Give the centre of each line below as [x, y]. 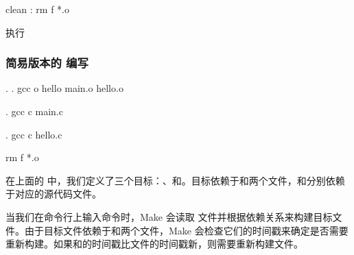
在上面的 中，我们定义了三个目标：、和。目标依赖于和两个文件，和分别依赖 [175, 180]
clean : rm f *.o [37, 9]
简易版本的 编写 [47, 63]
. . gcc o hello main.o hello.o [64, 88]
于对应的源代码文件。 [54, 194]
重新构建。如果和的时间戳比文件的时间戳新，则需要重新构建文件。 [154, 244]
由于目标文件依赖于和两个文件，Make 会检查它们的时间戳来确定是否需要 [186, 230]
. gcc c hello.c [34, 134]
